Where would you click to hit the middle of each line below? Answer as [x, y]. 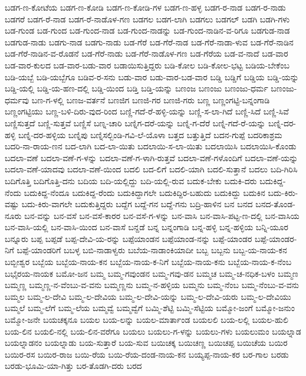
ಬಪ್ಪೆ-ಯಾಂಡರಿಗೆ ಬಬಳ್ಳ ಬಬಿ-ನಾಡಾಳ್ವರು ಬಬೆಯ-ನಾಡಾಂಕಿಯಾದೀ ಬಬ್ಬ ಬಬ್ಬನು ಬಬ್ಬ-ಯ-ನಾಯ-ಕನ [152, 250]
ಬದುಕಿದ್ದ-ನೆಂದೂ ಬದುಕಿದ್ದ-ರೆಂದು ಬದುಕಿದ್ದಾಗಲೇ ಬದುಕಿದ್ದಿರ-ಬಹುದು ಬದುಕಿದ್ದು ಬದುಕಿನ [144, 192]
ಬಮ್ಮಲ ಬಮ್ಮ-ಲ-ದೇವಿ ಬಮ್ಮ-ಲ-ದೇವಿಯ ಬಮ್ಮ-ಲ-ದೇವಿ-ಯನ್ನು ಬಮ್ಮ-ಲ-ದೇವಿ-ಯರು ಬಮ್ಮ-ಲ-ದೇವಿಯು [148, 296]
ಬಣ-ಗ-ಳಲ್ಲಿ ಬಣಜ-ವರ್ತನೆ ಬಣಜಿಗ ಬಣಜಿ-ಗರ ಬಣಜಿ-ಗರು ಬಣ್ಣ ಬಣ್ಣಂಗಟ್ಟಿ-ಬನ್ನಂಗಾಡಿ [151, 99]
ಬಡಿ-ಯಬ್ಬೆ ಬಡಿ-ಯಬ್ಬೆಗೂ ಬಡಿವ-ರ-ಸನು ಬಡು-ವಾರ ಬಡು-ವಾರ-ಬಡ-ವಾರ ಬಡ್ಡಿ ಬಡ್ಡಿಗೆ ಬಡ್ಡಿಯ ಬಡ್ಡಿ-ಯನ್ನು [152, 76]
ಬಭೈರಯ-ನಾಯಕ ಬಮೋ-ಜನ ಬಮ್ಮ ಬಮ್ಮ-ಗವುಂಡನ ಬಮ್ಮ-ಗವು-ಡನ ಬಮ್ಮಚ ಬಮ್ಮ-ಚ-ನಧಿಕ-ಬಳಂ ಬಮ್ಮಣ [152, 273]
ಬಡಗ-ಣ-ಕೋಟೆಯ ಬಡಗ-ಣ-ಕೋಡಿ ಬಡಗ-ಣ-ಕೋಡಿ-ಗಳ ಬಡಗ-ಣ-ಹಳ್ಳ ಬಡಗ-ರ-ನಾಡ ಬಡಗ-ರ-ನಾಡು [145, 7]
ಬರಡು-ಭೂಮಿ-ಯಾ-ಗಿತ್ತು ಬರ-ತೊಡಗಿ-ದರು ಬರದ [73, 366]
